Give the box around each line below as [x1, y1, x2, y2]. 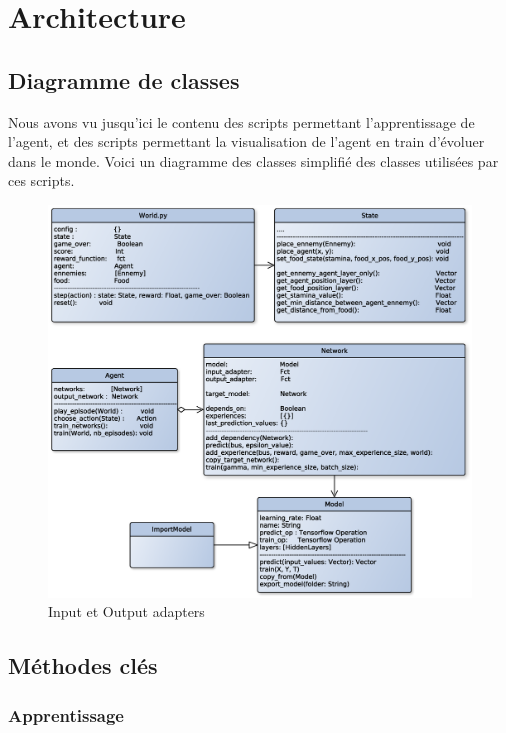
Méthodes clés [8, 650, 158, 681]
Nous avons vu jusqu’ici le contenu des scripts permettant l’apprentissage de [8, 111, 475, 132]
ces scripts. [8, 170, 75, 191]
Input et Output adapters [48, 601, 205, 622]
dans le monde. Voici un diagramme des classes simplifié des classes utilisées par [8, 150, 499, 171]
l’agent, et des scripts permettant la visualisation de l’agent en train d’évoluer [8, 131, 485, 152]
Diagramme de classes [8, 64, 240, 95]
